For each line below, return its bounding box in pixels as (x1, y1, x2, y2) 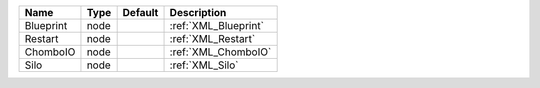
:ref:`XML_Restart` (169, 32, 256, 45)
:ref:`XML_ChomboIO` (169, 45, 272, 59)
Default (122, 6, 159, 19)
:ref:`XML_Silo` (169, 58, 239, 72)
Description (169, 6, 227, 19)
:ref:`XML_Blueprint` (169, 19, 265, 32)
